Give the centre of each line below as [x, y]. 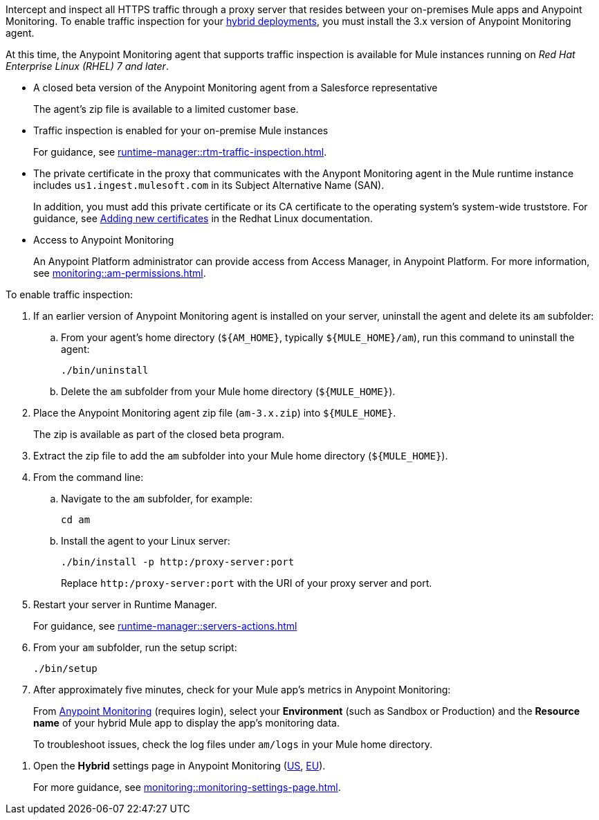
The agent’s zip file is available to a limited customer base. [166, 109]
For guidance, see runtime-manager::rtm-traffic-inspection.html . [180, 152]
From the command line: [89, 477]
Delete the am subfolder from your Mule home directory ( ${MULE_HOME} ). [228, 391]
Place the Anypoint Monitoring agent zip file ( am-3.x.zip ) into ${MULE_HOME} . [215, 413]
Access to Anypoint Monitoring [104, 240]
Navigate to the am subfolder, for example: [157, 499]
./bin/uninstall [105, 370]
